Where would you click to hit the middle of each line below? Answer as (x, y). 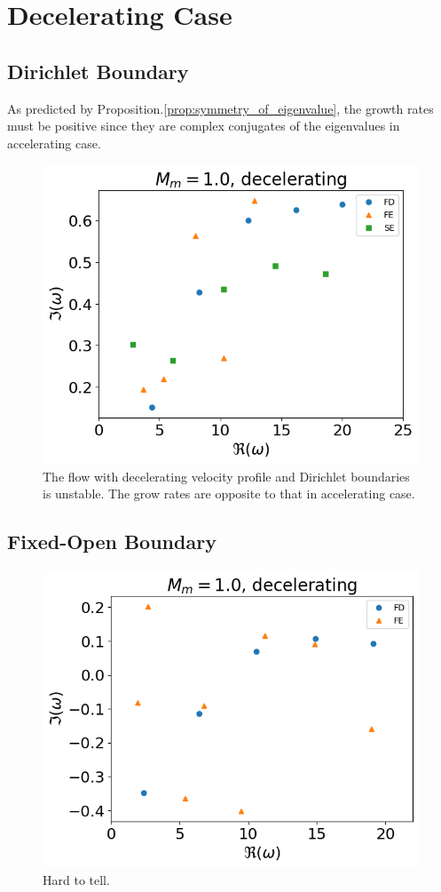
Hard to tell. (76, 879)
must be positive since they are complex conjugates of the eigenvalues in (204, 126)
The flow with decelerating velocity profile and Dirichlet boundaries (226, 476)
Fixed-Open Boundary (112, 542)
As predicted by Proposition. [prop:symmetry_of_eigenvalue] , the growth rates (220, 108)
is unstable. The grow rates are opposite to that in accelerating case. (229, 494)
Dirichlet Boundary (98, 71)
